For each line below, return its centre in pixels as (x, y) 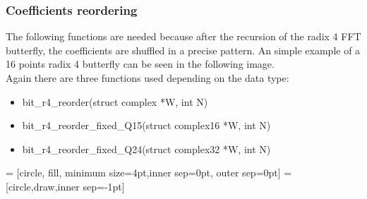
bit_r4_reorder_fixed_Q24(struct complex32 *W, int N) (146, 149)
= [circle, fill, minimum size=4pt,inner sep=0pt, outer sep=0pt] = (149, 173)
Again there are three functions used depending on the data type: (148, 78)
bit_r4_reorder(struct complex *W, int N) (115, 101)
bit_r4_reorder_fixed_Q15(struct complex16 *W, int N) (146, 125)
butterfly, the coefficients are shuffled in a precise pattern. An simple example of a (183, 50)
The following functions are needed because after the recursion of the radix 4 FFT (183, 36)
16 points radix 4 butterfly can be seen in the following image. (140, 64)
